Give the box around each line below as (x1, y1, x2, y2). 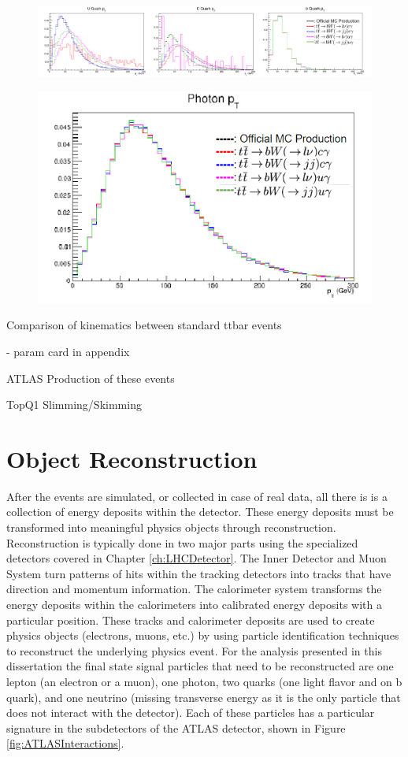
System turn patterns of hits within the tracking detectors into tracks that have (6, 565, 391, 581)
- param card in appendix (6, 343, 130, 359)
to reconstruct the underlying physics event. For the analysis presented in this (6, 642, 382, 659)
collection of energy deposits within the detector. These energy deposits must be (6, 503, 394, 520)
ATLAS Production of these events (6, 369, 175, 386)
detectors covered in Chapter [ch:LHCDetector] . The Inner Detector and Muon (6, 550, 387, 566)
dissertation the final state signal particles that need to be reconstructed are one (6, 658, 394, 674)
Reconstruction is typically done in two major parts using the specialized (6, 534, 358, 551)
